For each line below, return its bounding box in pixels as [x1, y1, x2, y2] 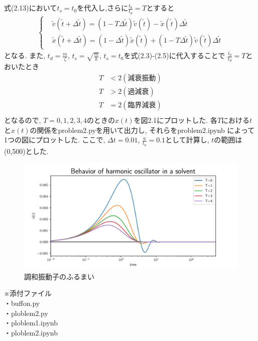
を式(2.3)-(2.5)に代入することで [123, 50, 225, 61]
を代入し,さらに [77, 3, 128, 13]
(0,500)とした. [4, 145, 49, 156]
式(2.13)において [4, 3, 57, 13]
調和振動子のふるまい [24, 271, 94, 281]
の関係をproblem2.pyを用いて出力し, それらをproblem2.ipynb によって [30, 124, 255, 135]
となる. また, [4, 50, 46, 61]
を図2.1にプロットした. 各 [134, 115, 217, 125]
